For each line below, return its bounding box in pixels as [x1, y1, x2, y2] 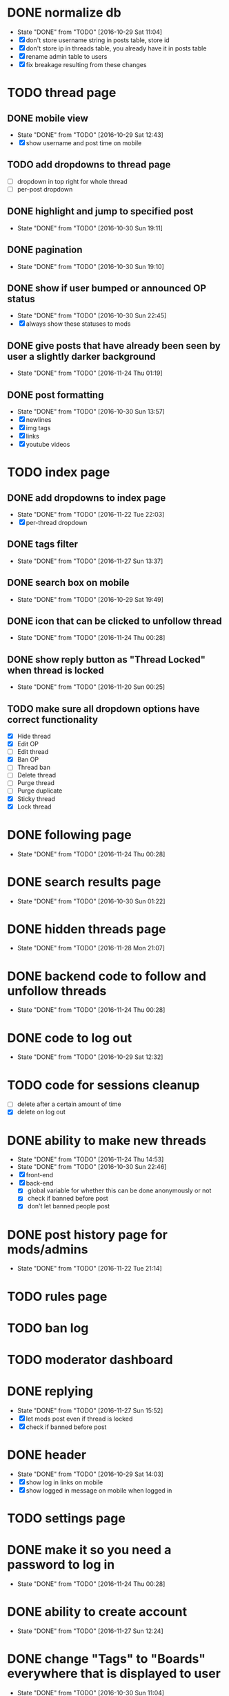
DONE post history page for [7, 1226, 168, 1242]
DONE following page [7, 827, 132, 842]
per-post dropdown [17, 185, 73, 193]
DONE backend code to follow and [7, 968, 207, 984]
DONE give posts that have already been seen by [7, 340, 221, 351]
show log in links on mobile [26, 1478, 103, 1486]
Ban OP [17, 755, 39, 764]
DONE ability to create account [7, 1604, 188, 1620]
